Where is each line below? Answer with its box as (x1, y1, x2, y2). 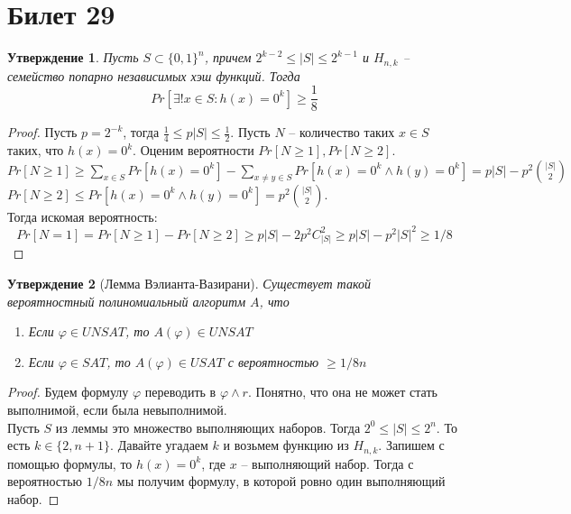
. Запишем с (378, 436, 445, 454)
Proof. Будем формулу (7, 382, 129, 401)
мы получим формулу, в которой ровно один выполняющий (116, 472, 446, 491)
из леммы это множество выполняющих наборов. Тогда (55, 418, 361, 436)
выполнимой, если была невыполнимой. (7, 400, 227, 419)
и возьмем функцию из (223, 436, 349, 454)
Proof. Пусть (7, 123, 78, 142)
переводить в (144, 382, 216, 401)
